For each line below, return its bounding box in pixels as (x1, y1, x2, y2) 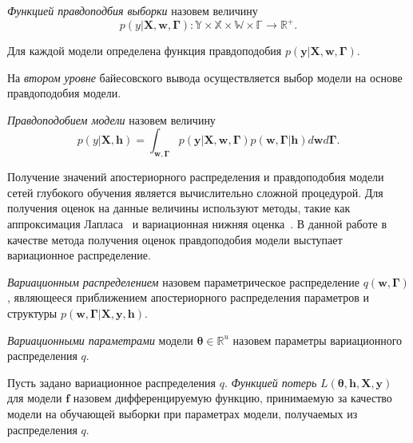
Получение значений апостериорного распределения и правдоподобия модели (7, 168, 384, 185)
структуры (7, 305, 58, 322)
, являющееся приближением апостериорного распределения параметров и (7, 289, 369, 306)
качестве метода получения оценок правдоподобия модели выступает (7, 231, 343, 247)
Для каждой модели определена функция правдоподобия (7, 42, 282, 59)
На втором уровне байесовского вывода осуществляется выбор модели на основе (7, 69, 403, 85)
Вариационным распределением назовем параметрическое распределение (7, 273, 359, 290)
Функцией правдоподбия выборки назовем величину (7, 2, 258, 18)
